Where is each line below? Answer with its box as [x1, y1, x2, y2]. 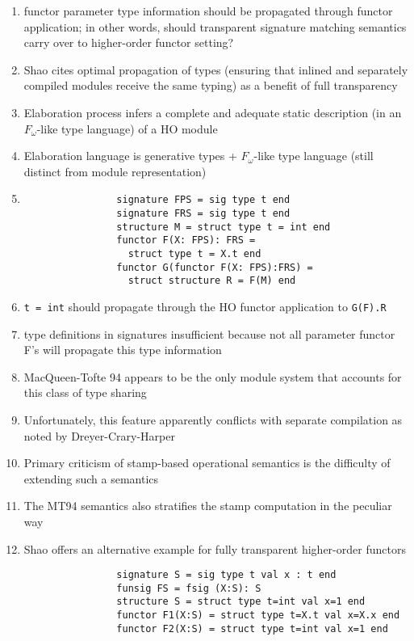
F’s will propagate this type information [23, 341, 222, 358]
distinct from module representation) [23, 162, 207, 179]
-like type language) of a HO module [36, 120, 218, 137]
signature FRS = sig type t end [116, 208, 291, 219]
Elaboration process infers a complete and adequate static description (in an [23, 103, 402, 120]
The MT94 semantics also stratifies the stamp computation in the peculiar [23, 497, 392, 514]
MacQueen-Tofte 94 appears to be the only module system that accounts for [23, 368, 402, 385]
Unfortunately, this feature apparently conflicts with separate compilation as [23, 411, 403, 428]
